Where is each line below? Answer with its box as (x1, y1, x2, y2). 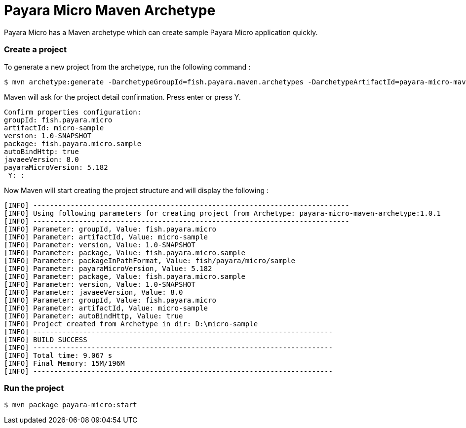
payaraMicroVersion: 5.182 (4, 163, 108, 171)
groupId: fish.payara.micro (4, 116, 113, 124)
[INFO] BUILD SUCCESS (4, 335, 87, 344)
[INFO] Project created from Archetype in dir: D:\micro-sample (4, 319, 258, 328)
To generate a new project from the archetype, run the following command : (4, 62, 251, 71)
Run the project (4, 383, 64, 393)
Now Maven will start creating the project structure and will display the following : (4, 186, 269, 195)
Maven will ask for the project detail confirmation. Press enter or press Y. (4, 92, 241, 101)
